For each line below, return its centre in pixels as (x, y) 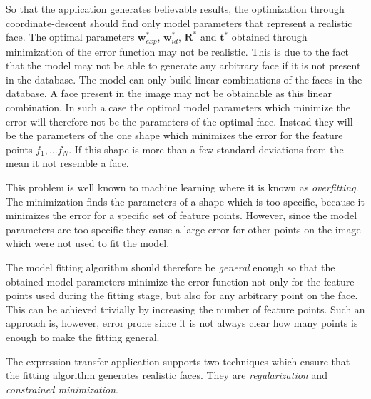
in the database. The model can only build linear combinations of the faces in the (184, 79)
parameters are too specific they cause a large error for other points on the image (183, 229)
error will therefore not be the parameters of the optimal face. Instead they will (179, 121)
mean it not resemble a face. (67, 163)
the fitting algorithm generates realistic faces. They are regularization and (167, 375)
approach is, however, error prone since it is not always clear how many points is (182, 323)
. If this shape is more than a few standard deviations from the (206, 149)
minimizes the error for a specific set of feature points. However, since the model (182, 215)
